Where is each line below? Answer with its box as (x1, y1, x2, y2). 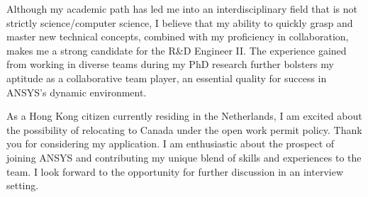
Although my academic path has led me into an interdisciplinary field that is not (6, 1, 357, 16)
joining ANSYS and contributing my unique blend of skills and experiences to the (6, 150, 362, 164)
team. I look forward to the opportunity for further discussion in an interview (6, 164, 344, 179)
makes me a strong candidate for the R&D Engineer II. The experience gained (6, 43, 347, 57)
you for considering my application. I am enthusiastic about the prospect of (6, 136, 335, 151)
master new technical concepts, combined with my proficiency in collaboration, (6, 29, 349, 44)
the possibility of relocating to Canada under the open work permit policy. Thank (6, 122, 362, 137)
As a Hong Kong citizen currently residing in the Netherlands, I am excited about (6, 108, 362, 123)
